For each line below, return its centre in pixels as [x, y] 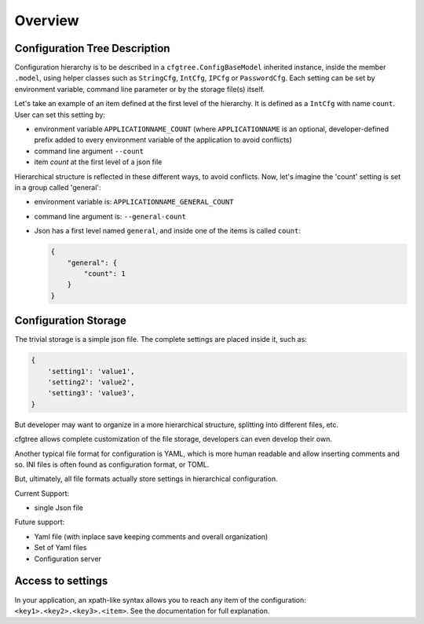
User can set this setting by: [60, 115]
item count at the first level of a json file [98, 162]
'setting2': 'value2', [91, 382]
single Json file [59, 508]
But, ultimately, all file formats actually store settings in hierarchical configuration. [146, 479]
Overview [47, 20]
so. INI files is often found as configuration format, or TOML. [112, 464]
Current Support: [42, 493]
